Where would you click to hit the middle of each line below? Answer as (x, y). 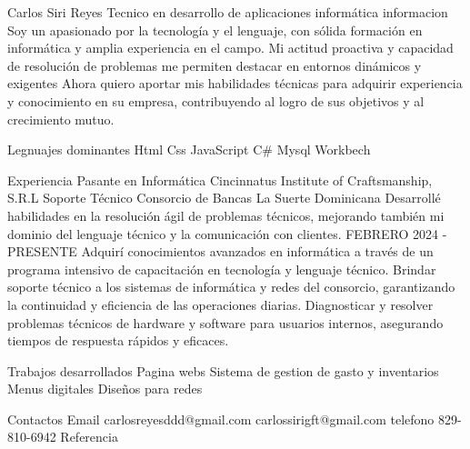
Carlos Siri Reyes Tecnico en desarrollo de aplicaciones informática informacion (228, 12)
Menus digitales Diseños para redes (105, 389)
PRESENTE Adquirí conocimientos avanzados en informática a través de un (220, 251)
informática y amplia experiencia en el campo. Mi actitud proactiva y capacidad (230, 48)
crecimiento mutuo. (61, 119)
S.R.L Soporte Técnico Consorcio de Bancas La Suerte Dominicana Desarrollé (224, 198)
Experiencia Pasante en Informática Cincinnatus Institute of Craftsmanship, (220, 180)
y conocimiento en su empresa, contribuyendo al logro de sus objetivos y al (216, 100)
